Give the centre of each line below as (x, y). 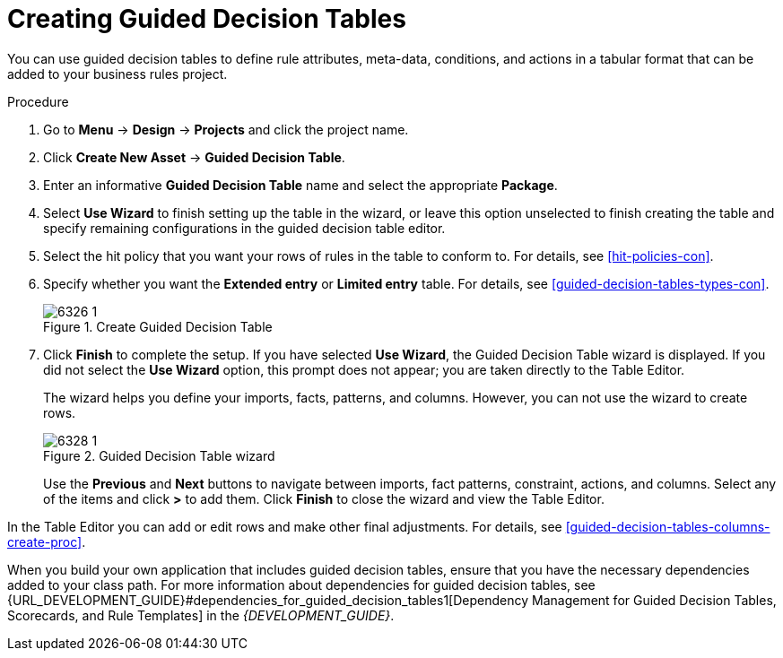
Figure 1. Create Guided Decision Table (158, 326)
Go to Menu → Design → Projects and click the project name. (226, 129)
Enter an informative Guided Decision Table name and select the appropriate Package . (300, 185)
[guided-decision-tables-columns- (668, 526)
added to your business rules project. (117, 74)
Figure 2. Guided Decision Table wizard (159, 455)
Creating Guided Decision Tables (207, 19)
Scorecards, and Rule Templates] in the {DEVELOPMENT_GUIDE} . (201, 615)
